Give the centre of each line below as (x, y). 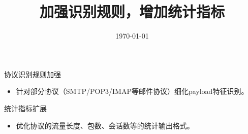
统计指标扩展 (25, 108)
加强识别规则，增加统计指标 (132, 11)
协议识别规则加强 (33, 74)
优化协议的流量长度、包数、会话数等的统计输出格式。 (105, 125)
